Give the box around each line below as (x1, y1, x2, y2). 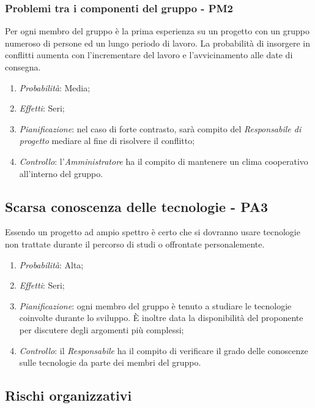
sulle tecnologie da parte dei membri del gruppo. (19, 356, 201, 369)
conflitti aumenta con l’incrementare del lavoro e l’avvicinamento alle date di (5, 48, 293, 61)
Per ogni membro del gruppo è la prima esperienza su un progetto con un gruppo (5, 25, 310, 37)
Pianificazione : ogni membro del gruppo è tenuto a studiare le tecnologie (19, 299, 292, 312)
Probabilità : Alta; (19, 258, 84, 271)
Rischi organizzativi (5, 386, 132, 405)
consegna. (5, 61, 41, 73)
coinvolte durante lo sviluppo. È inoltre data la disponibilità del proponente (19, 311, 303, 324)
